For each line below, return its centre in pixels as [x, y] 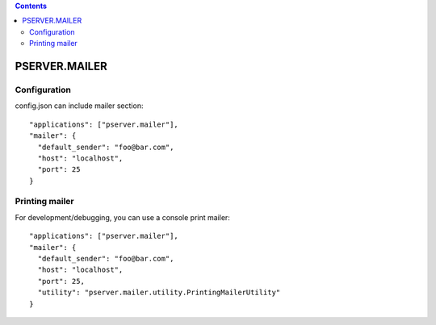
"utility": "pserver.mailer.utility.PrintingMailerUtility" [159, 293]
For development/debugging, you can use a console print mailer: [122, 217]
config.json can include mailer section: [79, 106]
